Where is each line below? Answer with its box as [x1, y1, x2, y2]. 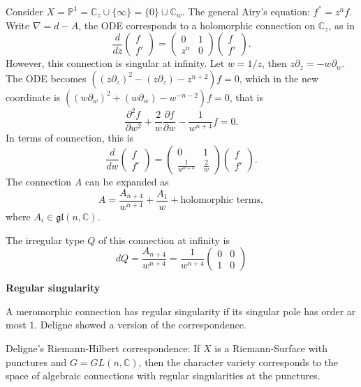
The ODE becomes [6, 70, 87, 85]
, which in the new [239, 70, 319, 85]
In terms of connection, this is [6, 130, 134, 145]
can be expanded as [84, 174, 169, 188]
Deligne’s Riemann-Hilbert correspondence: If [6, 340, 200, 355]
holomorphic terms [180, 195, 260, 206]
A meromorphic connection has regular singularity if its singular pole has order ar [6, 303, 356, 318]
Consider [6, 4, 43, 18]
